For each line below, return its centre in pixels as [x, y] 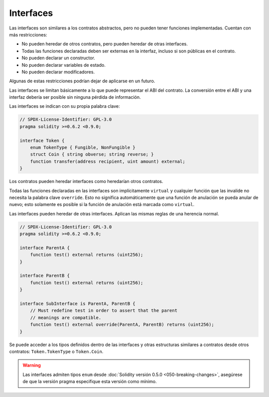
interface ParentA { [45, 248]
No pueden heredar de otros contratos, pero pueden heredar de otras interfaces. [105, 44]
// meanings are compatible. [66, 317]
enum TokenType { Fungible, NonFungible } [83, 147]
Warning [32, 365]
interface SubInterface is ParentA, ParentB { [77, 303]
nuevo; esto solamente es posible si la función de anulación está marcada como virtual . [102, 204]
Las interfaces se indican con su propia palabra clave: [65, 106]
